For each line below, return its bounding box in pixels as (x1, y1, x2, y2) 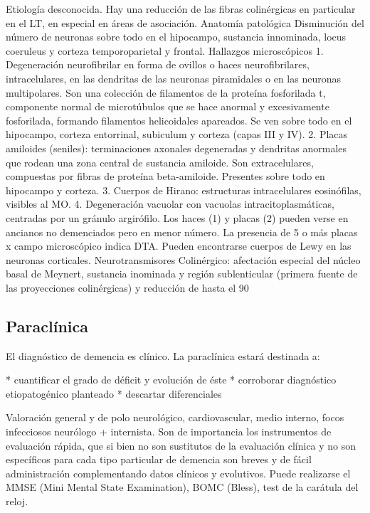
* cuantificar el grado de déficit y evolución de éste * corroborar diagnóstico (6, 372, 337, 387)
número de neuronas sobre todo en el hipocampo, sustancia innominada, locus (6, 29, 347, 44)
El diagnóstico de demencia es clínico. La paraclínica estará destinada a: (6, 348, 320, 363)
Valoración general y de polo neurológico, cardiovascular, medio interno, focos (6, 410, 344, 425)
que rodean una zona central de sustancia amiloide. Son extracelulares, (6, 154, 314, 169)
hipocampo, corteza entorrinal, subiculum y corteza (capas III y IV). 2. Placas (6, 127, 348, 142)
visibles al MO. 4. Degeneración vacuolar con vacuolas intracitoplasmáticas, (6, 196, 334, 211)
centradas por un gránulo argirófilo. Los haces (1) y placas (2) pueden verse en (6, 210, 349, 225)
